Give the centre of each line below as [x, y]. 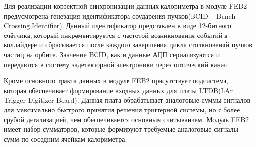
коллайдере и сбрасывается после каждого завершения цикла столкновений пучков [128, 45]
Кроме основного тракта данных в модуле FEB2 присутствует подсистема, [116, 81]
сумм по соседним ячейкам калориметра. [65, 138]
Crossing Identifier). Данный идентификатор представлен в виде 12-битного [118, 25]
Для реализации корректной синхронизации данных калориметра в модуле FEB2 [126, 6]
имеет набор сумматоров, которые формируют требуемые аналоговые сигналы [121, 129]
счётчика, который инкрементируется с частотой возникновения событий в [116, 35]
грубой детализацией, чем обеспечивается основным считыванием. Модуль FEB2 [127, 119]
